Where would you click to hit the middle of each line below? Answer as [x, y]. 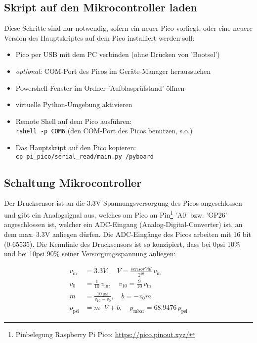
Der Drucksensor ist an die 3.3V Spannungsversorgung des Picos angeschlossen [123, 203]
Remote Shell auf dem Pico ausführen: [74, 121]
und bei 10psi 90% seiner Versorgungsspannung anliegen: [90, 254]
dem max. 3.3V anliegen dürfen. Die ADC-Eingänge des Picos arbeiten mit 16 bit [128, 234]
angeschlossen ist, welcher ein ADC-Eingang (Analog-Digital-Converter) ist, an [123, 224]
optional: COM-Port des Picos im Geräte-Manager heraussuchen [113, 71]
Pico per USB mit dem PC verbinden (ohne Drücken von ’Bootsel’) [118, 54]
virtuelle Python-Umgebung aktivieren [74, 104]
